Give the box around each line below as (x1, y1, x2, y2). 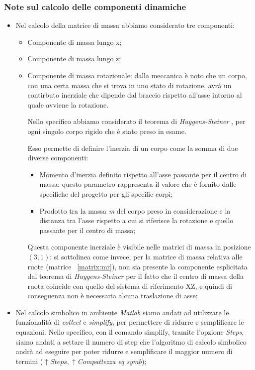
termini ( (15, 356, 43, 366)
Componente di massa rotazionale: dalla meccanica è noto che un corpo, (27, 70, 247, 80)
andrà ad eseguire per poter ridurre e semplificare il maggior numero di (15, 346, 233, 357)
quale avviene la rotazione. (27, 99, 109, 110)
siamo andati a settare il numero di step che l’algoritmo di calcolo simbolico (15, 336, 247, 347)
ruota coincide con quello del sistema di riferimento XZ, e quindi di (27, 280, 232, 291)
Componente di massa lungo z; (27, 53, 121, 64)
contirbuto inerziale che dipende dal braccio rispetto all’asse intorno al (27, 90, 242, 100)
